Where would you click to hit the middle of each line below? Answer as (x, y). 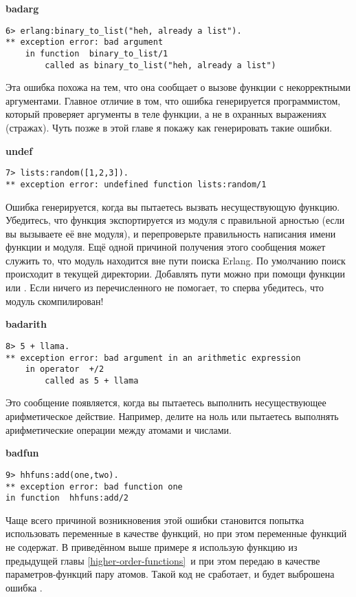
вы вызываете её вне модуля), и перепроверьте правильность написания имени (171, 233)
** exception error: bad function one (94, 486)
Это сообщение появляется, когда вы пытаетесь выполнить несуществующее (166, 402)
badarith (26, 324)
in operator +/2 (65, 369)
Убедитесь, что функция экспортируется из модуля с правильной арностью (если (175, 220)
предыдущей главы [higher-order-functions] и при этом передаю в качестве (163, 560)
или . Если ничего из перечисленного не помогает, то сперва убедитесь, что (165, 287)
